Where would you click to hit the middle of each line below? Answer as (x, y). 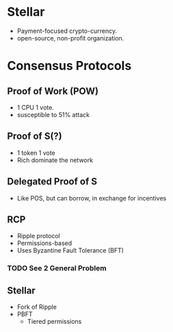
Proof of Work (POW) (53, 91)
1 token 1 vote (36, 153)
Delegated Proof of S (52, 182)
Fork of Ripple (37, 307)
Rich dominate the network (55, 160)
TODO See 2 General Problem (57, 268)
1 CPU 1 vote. (36, 107)
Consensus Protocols (69, 66)
